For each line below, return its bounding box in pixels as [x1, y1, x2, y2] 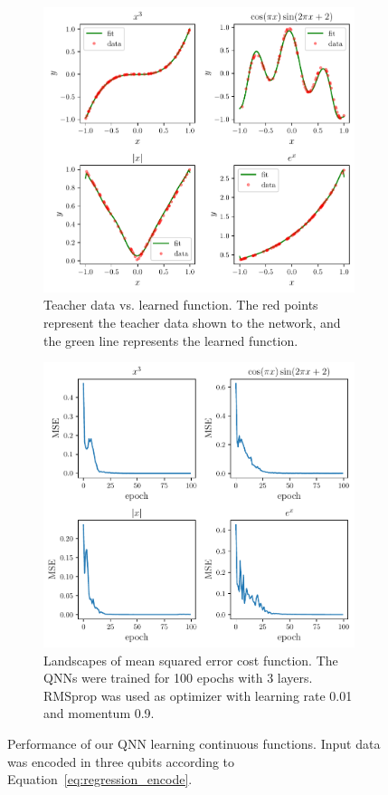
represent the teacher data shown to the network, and [43, 313, 341, 332]
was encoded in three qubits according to [7, 752, 235, 771]
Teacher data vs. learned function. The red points [43, 295, 318, 314]
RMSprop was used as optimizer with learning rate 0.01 [43, 685, 353, 704]
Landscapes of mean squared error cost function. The [43, 650, 338, 669]
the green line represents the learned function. [43, 330, 298, 350]
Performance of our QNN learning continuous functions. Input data [7, 734, 381, 753]
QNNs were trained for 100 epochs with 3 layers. [43, 668, 313, 687]
